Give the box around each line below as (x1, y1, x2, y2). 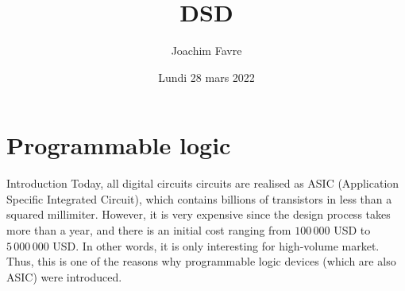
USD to (334, 222, 371, 239)
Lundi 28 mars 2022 (158, 68, 255, 85)
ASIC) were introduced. (6, 268, 122, 285)
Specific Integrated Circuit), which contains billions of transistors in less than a (6, 190, 392, 207)
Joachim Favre (171, 42, 242, 59)
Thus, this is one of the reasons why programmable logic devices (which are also (6, 253, 396, 270)
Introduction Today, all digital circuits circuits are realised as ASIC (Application (6, 175, 399, 192)
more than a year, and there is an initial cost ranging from (6, 222, 291, 239)
